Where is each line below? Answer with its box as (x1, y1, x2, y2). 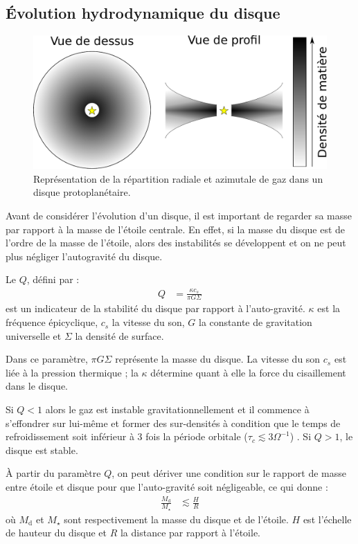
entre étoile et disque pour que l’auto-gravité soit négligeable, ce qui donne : (6, 480, 328, 494)
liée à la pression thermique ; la (6, 365, 138, 379)
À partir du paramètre (6, 466, 101, 480)
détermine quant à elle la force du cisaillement (150, 365, 346, 379)
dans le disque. (6, 379, 68, 393)
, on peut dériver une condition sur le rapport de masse (111, 466, 346, 480)
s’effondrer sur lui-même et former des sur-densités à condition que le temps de (6, 415, 341, 430)
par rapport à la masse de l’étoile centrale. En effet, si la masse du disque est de (6, 221, 346, 236)
